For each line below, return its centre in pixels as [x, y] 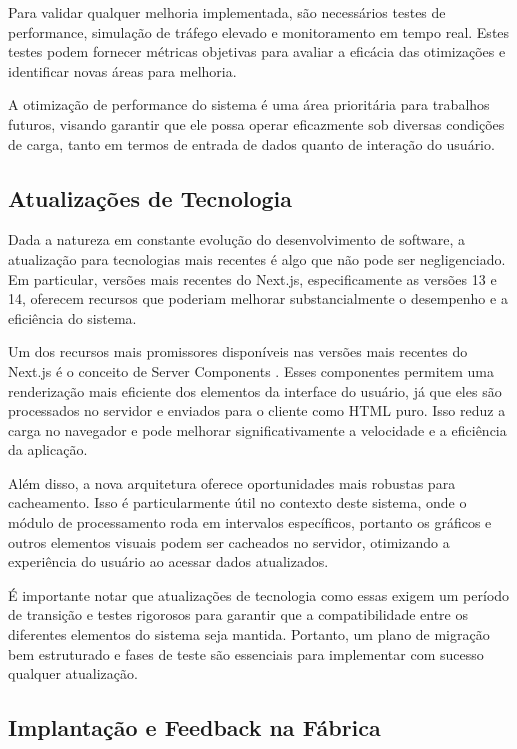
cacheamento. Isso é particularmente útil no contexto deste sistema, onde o [237, 502]
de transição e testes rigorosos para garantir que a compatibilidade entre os [238, 614]
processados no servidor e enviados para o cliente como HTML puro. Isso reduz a [257, 410]
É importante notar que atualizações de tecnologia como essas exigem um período [259, 594]
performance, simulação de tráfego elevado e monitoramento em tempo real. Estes [259, 31]
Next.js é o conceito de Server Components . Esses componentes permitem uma [251, 370]
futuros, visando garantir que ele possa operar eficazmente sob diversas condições [256, 123]
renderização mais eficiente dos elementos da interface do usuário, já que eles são [255, 390]
